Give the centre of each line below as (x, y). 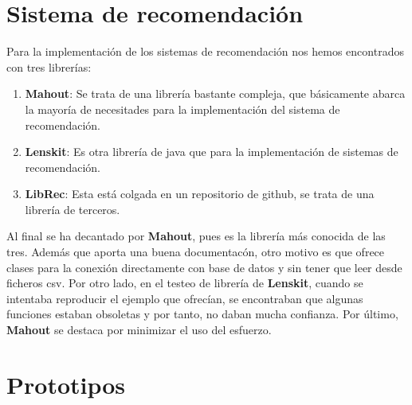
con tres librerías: (49, 66)
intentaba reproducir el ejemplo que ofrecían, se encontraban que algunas (185, 298)
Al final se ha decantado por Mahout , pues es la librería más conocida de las (196, 236)
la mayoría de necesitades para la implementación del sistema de (182, 109)
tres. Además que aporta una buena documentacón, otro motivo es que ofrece (196, 252)
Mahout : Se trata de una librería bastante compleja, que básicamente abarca (215, 93)
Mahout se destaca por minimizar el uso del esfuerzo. (139, 330)
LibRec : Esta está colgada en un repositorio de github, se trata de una (200, 194)
